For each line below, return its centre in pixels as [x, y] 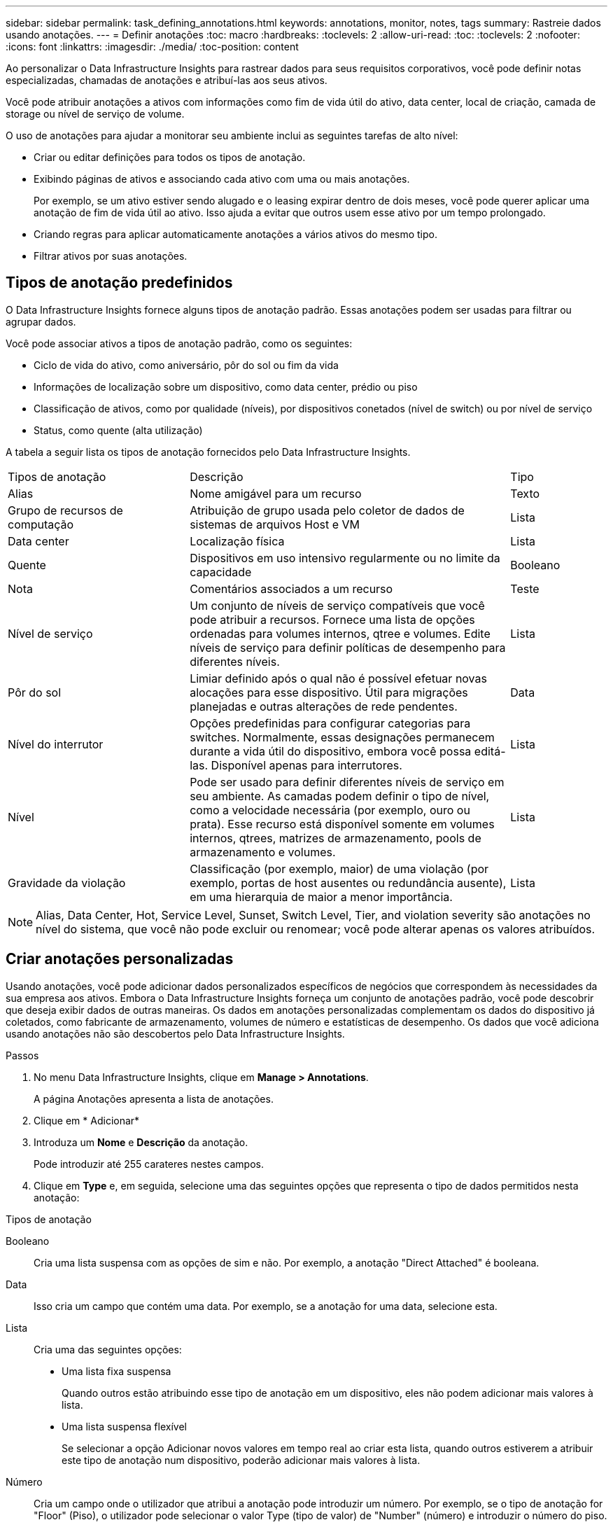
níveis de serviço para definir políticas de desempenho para [348, 647]
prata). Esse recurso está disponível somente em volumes [342, 824]
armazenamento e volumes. [263, 852]
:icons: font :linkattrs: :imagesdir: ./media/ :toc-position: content [152, 47]
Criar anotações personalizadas [120, 959]
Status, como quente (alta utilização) [118, 430]
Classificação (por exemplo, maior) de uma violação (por [339, 869]
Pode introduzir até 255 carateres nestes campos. [149, 1164]
